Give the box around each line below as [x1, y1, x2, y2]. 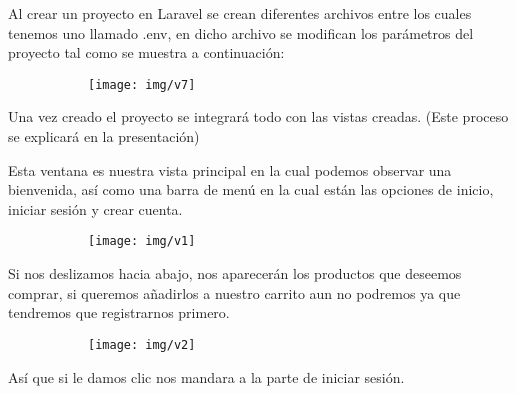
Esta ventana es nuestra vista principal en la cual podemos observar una [8, 159, 452, 180]
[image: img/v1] [88, 234, 196, 249]
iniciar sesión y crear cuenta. [8, 198, 183, 219]
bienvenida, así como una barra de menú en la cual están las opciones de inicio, [8, 179, 494, 200]
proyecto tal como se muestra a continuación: [8, 42, 285, 63]
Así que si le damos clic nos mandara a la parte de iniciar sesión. [8, 366, 405, 387]
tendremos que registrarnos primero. [8, 302, 230, 323]
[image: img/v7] [88, 77, 196, 92]
